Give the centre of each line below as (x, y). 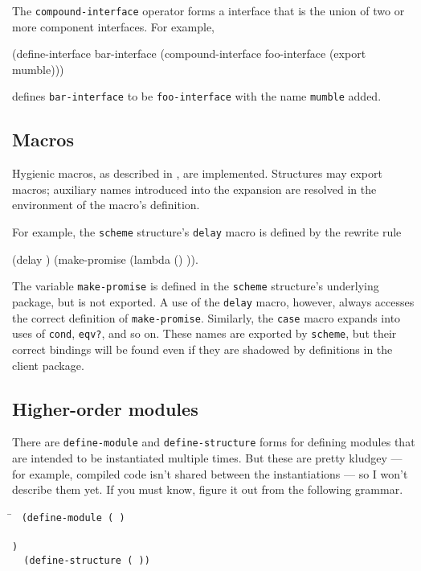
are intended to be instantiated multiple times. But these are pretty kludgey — (207, 458)
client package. (48, 365)
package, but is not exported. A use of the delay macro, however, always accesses (213, 301)
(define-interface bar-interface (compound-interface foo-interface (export (189, 53)
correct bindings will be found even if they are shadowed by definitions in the (202, 349)
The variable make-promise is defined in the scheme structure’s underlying (196, 286)
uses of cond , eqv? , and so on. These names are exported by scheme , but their (204, 333)
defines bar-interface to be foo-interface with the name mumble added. (197, 96)
